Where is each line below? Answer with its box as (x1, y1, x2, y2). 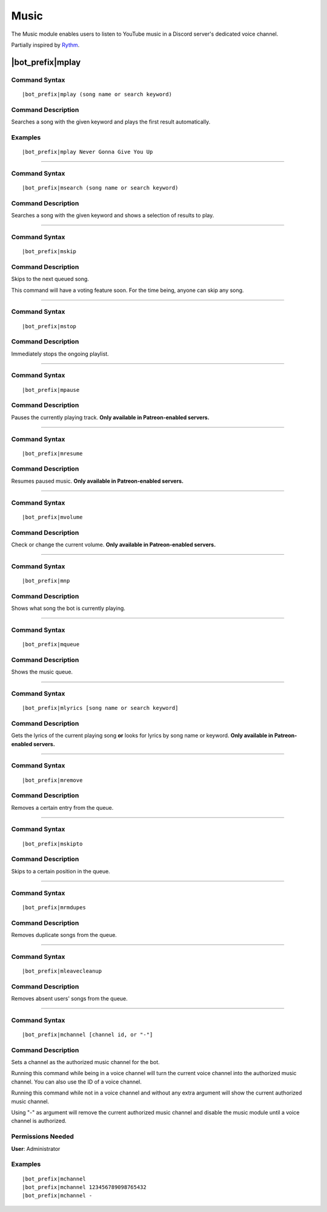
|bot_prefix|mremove (22, 777, 83, 784)
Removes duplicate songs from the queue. (11, 931, 117, 938)
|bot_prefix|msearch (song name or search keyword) (22, 184, 179, 191)
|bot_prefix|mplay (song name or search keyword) (22, 91, 173, 98)
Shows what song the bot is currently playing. (11, 604, 125, 612)
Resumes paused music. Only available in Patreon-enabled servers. (11, 477, 184, 485)
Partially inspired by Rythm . (11, 41, 80, 48)
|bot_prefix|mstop (22, 323, 77, 329)
